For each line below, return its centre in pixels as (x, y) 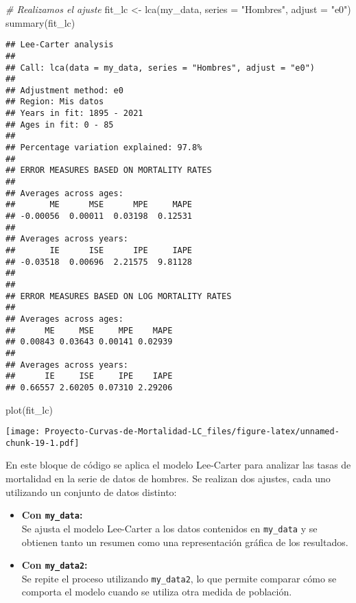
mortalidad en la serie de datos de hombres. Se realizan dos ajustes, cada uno (168, 478)
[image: (23, 432)
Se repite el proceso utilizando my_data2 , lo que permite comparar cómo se (179, 578)
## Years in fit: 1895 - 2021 (74, 114)
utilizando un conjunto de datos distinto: (91, 492)
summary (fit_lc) (40, 22)
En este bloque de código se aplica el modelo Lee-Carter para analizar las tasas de (178, 465)
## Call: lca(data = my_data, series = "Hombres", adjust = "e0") (161, 68)
